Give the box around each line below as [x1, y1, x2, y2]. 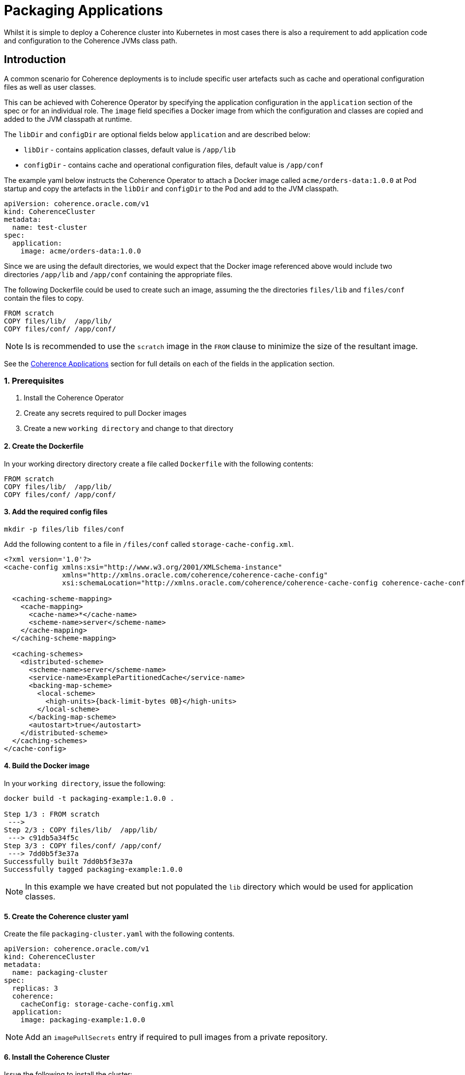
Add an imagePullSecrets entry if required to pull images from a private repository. [25, 1032, 328, 1042]
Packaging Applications [4, 2, 163, 19]
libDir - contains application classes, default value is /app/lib [24, 145, 236, 154]
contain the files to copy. [4, 293, 84, 302]
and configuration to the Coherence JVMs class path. [4, 36, 177, 45]
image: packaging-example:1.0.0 [20, 1016, 145, 1024]
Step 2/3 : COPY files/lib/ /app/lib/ [4, 826, 158, 834]
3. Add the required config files [4, 507, 108, 516]
